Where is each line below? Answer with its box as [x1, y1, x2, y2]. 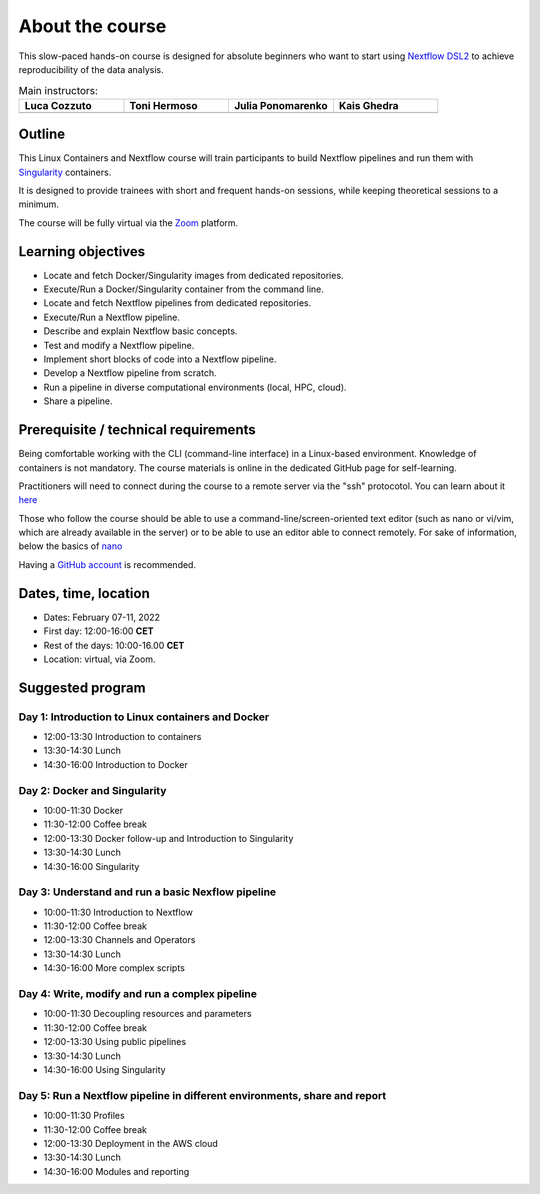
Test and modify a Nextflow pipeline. [43, 339, 195, 351]
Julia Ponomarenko [233, 98, 329, 112]
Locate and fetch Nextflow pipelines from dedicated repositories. [43, 297, 312, 309]
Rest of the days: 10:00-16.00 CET [43, 639, 185, 651]
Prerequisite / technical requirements [18, 421, 257, 439]
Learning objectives [18, 243, 146, 260]
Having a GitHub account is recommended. [18, 558, 197, 570]
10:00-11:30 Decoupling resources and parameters [43, 1008, 252, 1020]
